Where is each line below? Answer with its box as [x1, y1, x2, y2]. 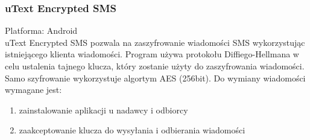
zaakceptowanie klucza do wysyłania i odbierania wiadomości [19, 124, 245, 136]
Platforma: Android [5, 24, 78, 37]
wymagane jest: [5, 83, 62, 96]
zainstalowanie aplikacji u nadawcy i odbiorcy [19, 103, 188, 116]
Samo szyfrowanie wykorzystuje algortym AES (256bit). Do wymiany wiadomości [5, 71, 306, 84]
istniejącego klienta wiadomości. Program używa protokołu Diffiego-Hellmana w [5, 48, 299, 60]
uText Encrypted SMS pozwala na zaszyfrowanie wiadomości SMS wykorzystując [5, 36, 305, 48]
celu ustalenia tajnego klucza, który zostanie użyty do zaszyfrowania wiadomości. [5, 60, 305, 72]
